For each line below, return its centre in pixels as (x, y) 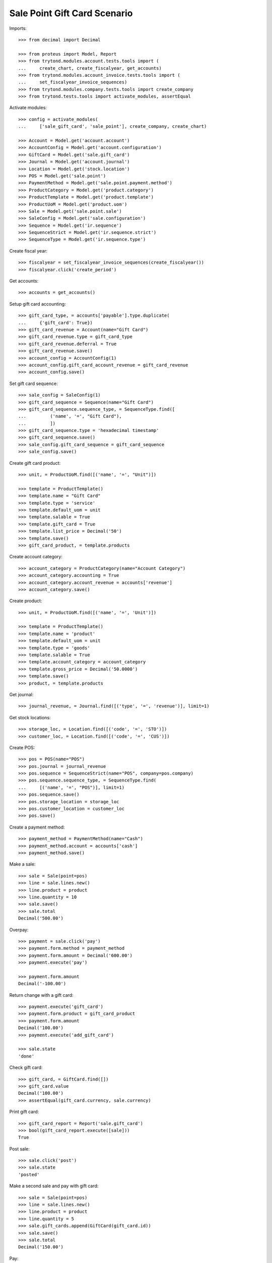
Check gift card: (26, 1067)
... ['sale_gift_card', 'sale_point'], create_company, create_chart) (113, 127)
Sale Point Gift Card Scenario (71, 13)
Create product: (26, 601)
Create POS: (22, 747)
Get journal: (21, 694)
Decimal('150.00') (41, 1247)
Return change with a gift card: (41, 995)
